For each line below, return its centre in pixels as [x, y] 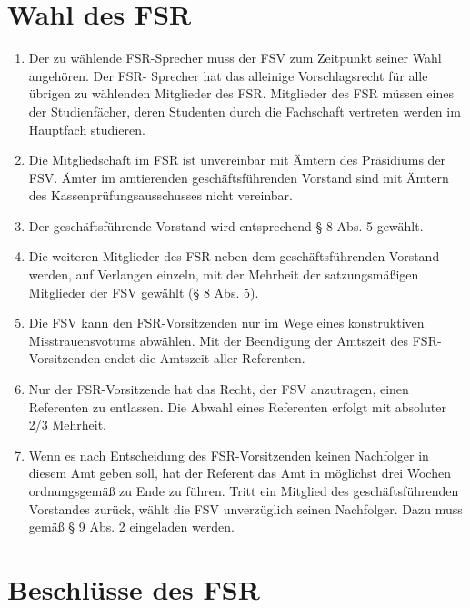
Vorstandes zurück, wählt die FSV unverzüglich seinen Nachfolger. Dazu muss [245, 508]
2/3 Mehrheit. [68, 425]
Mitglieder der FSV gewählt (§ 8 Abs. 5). [144, 292]
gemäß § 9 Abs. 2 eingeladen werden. [131, 527]
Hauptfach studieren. [87, 129]
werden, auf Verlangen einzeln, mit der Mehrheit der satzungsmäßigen [224, 274]
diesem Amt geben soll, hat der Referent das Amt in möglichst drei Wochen [240, 473]
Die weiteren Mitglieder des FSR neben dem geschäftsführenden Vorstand [234, 256]
